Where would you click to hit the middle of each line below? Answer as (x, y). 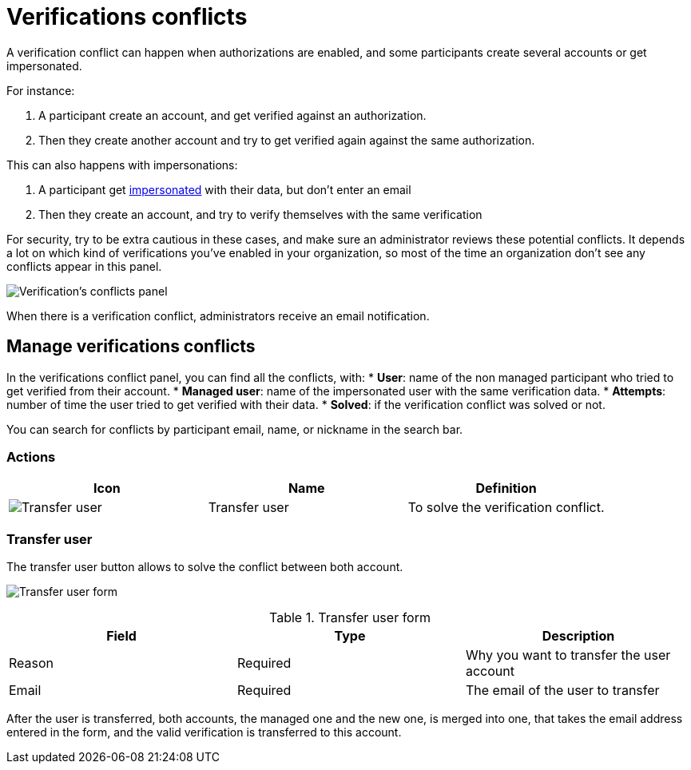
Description (578, 636)
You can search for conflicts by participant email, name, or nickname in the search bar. (235, 429)
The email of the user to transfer (562, 691)
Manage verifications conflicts (131, 347)
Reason (32, 663)
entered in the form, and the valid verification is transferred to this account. (204, 732)
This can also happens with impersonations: (122, 165)
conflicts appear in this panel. (84, 266)
